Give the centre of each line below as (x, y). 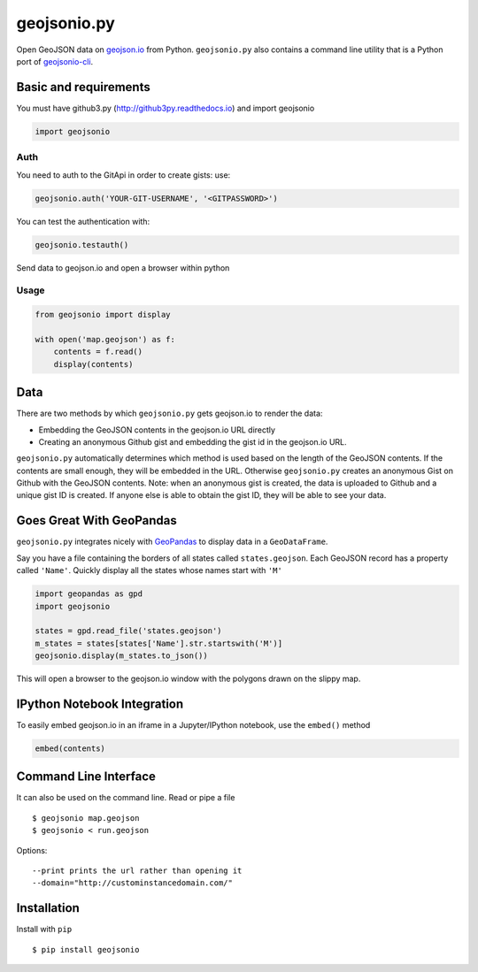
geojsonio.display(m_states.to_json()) (121, 656)
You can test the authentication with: (83, 221)
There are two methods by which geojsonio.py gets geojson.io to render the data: (170, 413)
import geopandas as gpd (89, 594)
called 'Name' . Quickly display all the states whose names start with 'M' (149, 570)
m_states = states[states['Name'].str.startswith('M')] (159, 643)
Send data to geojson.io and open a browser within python (123, 268)
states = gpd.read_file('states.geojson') (128, 631)
